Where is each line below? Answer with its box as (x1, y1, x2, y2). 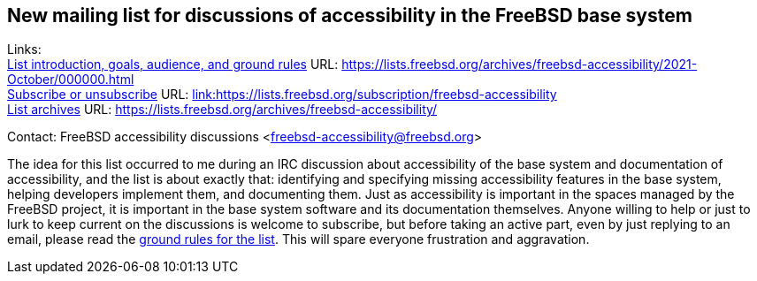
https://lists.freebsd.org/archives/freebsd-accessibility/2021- (341, 57, 698, 72)
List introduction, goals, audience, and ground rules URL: (7, 57, 339, 72)
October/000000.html (7, 72, 134, 87)
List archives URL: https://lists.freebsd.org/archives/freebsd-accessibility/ (7, 102, 438, 118)
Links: (7, 42, 42, 57)
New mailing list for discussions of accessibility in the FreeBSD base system (7, 4, 692, 27)
